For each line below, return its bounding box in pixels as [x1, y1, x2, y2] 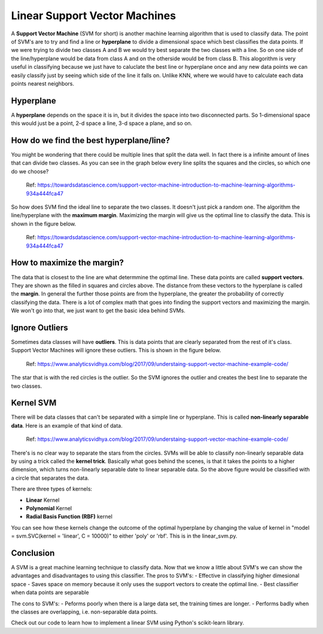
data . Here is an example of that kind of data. [11, 422, 123, 429]
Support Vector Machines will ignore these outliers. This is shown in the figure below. [11, 347, 221, 354]
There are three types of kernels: [11, 485, 93, 493]
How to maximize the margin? [11, 258, 124, 268]
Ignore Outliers [11, 322, 68, 333]
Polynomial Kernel [26, 504, 72, 511]
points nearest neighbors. [11, 80, 75, 87]
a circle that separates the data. [11, 474, 90, 481]
